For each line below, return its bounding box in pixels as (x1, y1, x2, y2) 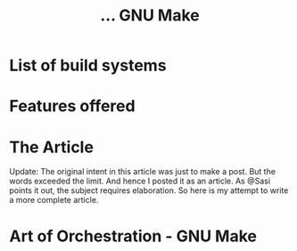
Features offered (9, 96, 136, 117)
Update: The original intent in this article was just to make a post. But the (9, 166, 276, 177)
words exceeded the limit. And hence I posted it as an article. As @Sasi (9, 175, 270, 187)
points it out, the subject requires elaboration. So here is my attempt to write (9, 185, 289, 196)
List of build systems (9, 55, 167, 76)
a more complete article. (9, 195, 99, 206)
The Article (9, 137, 94, 157)
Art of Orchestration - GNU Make (9, 226, 257, 246)
